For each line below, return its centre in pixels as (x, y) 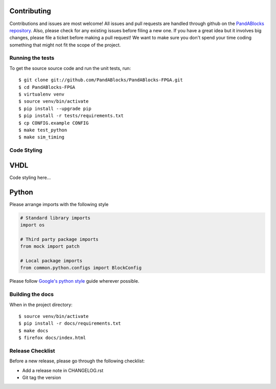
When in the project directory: (41, 305)
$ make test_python (43, 130)
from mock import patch (50, 246)
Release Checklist (32, 351)
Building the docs (31, 294)
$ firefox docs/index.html (52, 338)
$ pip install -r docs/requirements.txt (70, 324)
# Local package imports (51, 261)
